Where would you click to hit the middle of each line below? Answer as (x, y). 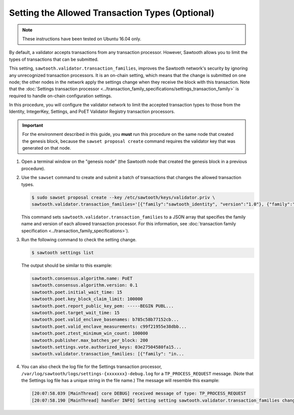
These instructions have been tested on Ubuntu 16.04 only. (82, 39)
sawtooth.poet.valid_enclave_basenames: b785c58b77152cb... (105, 320)
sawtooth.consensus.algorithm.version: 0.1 (85, 285)
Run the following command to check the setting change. (79, 240)
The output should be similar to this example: (67, 265)
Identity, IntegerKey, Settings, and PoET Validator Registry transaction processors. (92, 112)
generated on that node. (47, 148)
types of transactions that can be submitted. (54, 59)
